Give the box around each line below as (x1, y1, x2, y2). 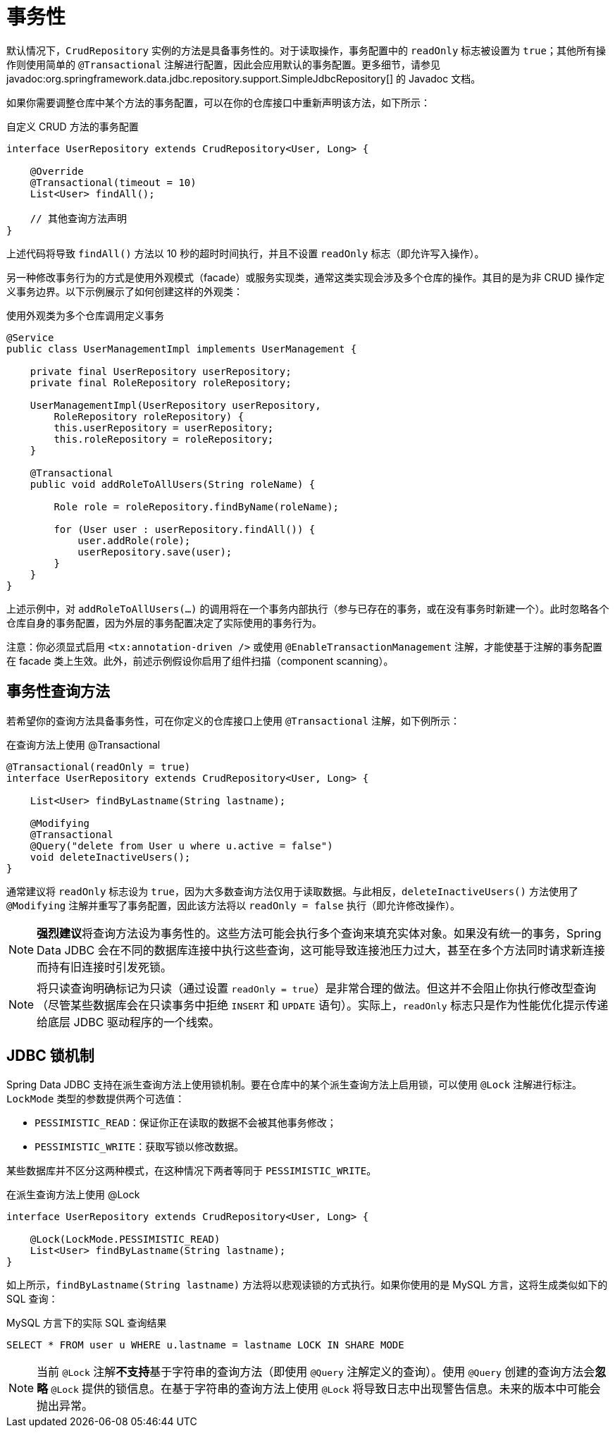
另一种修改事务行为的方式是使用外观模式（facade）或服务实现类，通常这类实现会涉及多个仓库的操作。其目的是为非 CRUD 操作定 (6, 271, 605, 283)
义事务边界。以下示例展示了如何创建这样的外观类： (6, 285, 243, 297)
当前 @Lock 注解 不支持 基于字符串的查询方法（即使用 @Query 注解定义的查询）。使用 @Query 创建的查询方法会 (37, 1365, 595, 1379)
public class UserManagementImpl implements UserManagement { (6, 343, 357, 355)
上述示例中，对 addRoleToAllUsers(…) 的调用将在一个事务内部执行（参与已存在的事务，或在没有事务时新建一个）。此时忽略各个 (6, 602, 609, 615)
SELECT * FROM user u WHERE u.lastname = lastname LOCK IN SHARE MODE (6, 1339, 404, 1351)
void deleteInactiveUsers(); (30, 851, 191, 863)
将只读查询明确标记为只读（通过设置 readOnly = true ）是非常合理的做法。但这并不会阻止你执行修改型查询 (37, 980, 596, 995)
